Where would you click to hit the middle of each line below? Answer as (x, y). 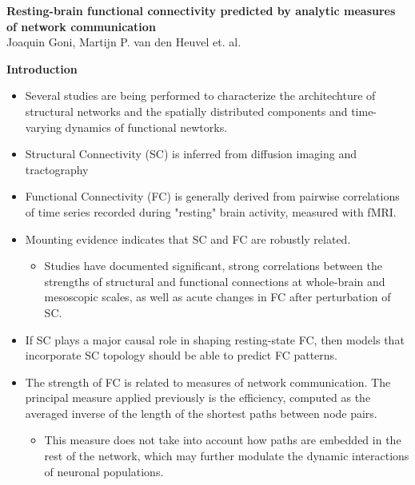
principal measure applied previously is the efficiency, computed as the (198, 398)
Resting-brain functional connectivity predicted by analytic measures (201, 10)
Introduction (42, 68)
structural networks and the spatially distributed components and (186, 111)
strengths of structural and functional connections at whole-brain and (215, 281)
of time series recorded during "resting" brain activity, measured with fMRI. (211, 211)
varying (43, 127)
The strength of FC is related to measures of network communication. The (208, 382)
